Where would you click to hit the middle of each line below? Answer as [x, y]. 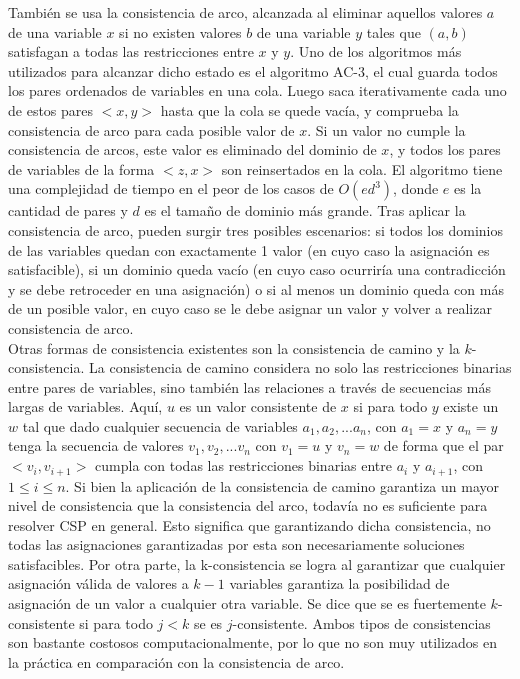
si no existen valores [180, 31]
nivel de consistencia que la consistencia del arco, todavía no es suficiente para [248, 505]
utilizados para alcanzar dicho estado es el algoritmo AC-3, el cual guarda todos [253, 70]
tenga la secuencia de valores [96, 445]
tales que [393, 31]
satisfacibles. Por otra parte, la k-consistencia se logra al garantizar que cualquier [257, 563]
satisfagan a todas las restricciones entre [131, 51]
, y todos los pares [445, 149]
